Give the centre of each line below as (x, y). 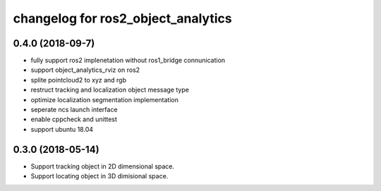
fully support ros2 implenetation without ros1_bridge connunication (128, 61)
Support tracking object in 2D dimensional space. (103, 166)
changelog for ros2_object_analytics (122, 18)
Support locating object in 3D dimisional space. (99, 176)
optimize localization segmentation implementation (105, 99)
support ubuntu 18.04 (62, 129)
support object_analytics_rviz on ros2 (85, 70)
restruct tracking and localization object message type (110, 90)
